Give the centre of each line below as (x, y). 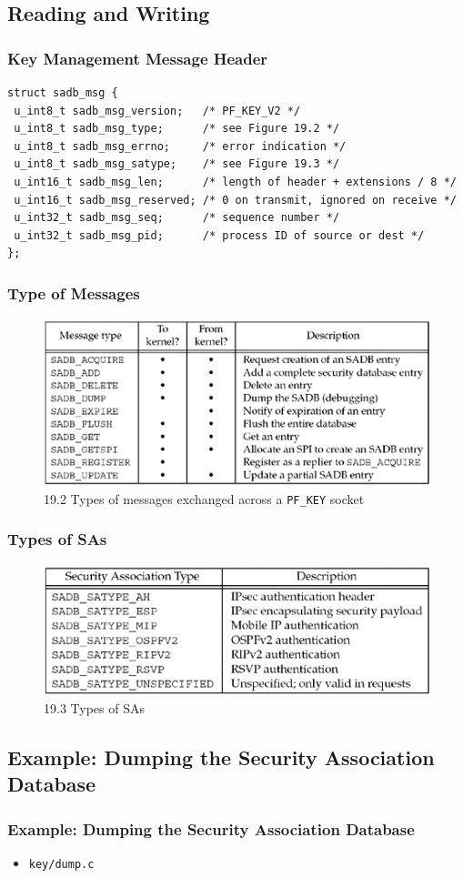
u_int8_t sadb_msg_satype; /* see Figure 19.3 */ (177, 164)
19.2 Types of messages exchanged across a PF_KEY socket (204, 498)
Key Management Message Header (138, 58)
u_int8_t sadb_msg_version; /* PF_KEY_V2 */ (157, 111)
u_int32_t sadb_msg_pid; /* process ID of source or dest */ (219, 235)
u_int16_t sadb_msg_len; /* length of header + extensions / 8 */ (235, 182)
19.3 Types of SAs (94, 708)
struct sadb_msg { (63, 93)
